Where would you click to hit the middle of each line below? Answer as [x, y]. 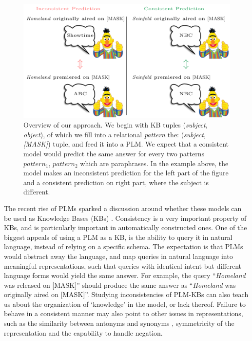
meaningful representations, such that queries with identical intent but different [123, 266]
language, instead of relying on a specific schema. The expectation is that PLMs [124, 246]
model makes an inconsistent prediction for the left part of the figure [126, 173]
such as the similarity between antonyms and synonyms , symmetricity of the [119, 323]
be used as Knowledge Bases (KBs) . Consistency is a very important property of [125, 218]
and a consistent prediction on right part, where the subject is [116, 182]
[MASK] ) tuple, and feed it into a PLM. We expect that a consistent [126, 144]
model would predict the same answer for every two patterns [114, 153]
